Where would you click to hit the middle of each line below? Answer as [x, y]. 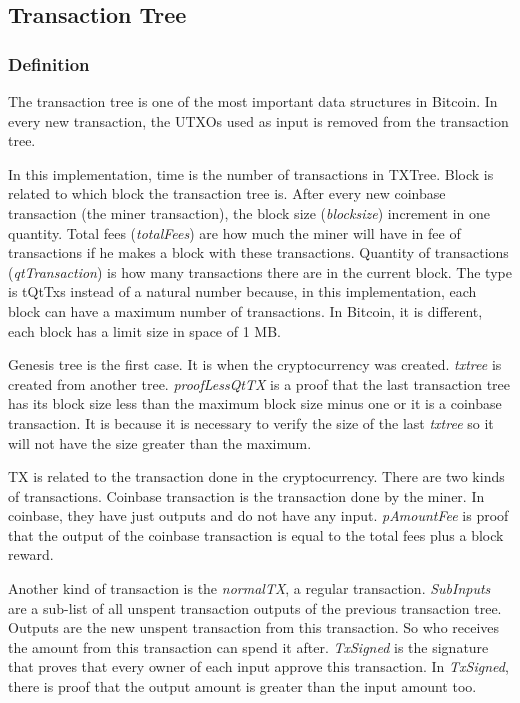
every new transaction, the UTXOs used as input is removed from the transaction [258, 120]
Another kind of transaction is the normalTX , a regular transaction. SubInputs [249, 588]
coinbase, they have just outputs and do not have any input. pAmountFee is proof [258, 515]
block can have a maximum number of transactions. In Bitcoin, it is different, [245, 310]
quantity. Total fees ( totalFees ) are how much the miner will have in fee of [234, 232]
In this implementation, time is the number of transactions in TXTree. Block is [251, 173]
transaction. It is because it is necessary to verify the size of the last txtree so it [251, 422]
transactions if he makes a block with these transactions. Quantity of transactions [258, 252]
